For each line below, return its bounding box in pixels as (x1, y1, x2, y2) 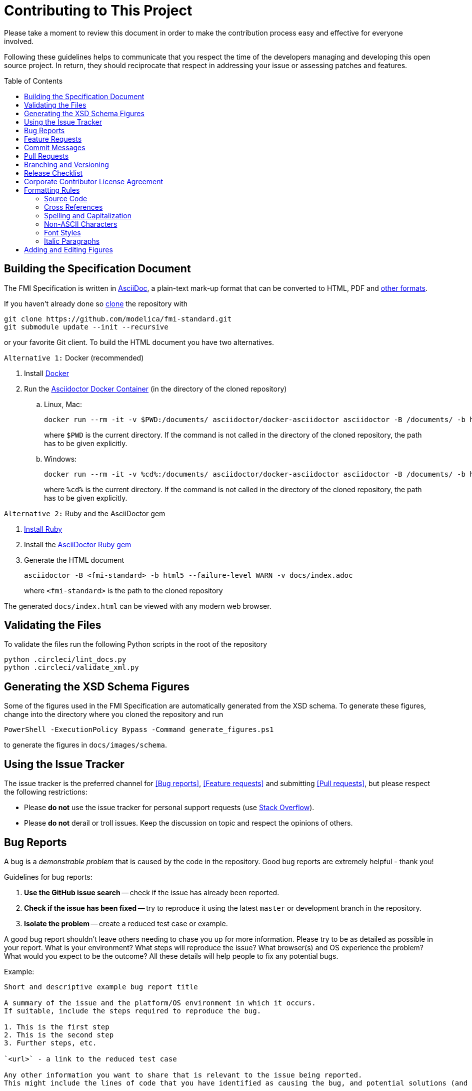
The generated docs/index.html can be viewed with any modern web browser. (4, 601, 271, 610)
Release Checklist (24, 168, 83, 177)
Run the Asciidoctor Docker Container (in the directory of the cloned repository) (24, 384, 287, 393)
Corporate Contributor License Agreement (24, 177, 163, 186)
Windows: (44, 454, 77, 463)
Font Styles (44, 228, 81, 237)
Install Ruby (24, 524, 62, 533)
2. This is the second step (4, 1030, 114, 1039)
